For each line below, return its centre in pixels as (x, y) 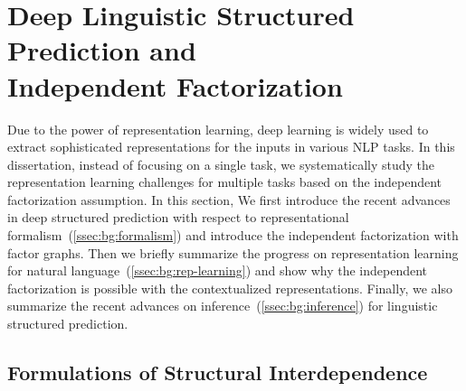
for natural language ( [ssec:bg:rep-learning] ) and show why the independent (218, 270)
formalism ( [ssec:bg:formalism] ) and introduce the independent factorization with (233, 235)
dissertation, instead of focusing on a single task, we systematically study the (221, 164)
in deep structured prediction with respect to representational (178, 217)
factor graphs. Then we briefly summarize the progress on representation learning (233, 252)
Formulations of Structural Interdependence (218, 372)
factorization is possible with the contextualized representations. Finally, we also (230, 288)
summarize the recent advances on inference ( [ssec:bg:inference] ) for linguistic (223, 306)
